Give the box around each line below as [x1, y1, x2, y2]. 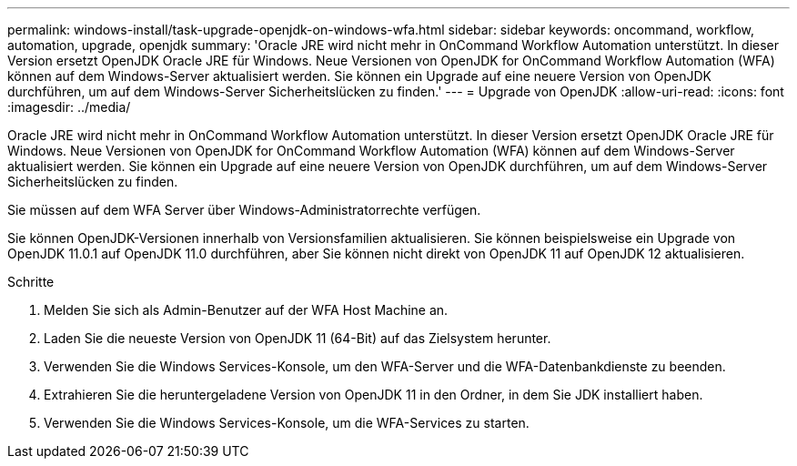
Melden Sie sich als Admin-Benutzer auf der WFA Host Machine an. [44, 302, 449, 318]
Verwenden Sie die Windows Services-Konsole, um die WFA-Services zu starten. [44, 415, 530, 431]
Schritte [7, 274, 55, 289]
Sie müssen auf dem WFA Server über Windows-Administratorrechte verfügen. [7, 202, 481, 218]
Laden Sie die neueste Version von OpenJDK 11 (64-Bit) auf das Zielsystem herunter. [44, 330, 551, 346]
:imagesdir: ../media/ [7, 99, 131, 115]
